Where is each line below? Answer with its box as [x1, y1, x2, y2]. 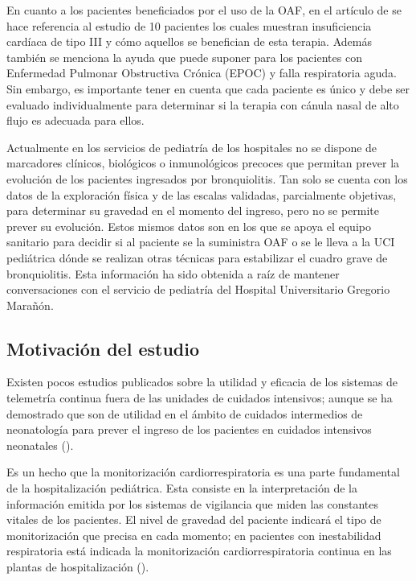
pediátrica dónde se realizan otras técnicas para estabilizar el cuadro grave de [6, 249, 388, 266]
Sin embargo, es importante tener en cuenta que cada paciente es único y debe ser [6, 80, 410, 97]
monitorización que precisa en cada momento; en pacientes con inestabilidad [6, 526, 381, 543]
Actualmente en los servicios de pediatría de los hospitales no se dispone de [6, 138, 377, 155]
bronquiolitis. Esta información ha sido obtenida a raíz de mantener [6, 265, 340, 282]
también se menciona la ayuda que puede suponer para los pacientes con [6, 48, 362, 65]
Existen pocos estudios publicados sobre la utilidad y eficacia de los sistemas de [6, 373, 398, 390]
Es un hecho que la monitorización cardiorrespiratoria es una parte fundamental [6, 464, 400, 480]
